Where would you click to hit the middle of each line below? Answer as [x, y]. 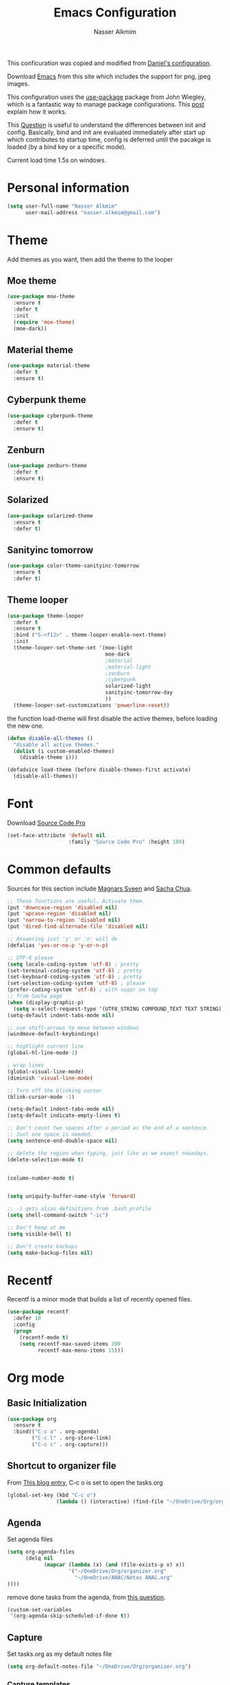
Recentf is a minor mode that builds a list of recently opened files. [100, 1299]
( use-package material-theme [49, 366]
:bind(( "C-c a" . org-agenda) [56, 1432]
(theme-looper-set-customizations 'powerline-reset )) [91, 705]
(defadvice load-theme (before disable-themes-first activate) [99, 770]
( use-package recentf [38, 1312]
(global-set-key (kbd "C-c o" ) [52, 1495]
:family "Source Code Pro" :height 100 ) [127, 842]
